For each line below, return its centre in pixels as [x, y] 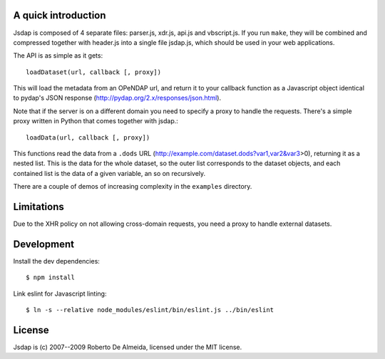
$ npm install [50, 277]
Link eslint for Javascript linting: [60, 293]
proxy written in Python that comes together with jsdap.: [96, 121]
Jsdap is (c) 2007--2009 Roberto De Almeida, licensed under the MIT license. [128, 347]
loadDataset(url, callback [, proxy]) [94, 72]
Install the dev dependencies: [56, 261]
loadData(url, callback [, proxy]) [88, 137]
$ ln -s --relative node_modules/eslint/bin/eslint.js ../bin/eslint [150, 310]
